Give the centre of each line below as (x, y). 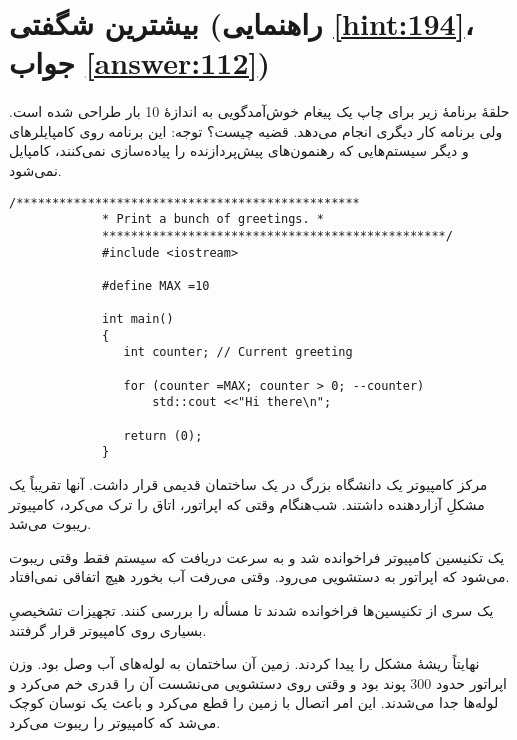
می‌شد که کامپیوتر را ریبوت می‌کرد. (115, 721)
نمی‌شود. (35, 169)
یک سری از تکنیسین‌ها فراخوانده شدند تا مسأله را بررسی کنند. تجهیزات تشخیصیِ (251, 610)
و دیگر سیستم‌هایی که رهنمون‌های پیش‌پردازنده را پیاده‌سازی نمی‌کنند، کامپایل (239, 150)
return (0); (163, 435)
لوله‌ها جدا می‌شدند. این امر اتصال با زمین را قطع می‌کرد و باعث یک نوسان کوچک (254, 702)
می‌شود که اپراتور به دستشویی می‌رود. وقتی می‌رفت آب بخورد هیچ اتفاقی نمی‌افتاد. (259, 576)
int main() (138, 319)
